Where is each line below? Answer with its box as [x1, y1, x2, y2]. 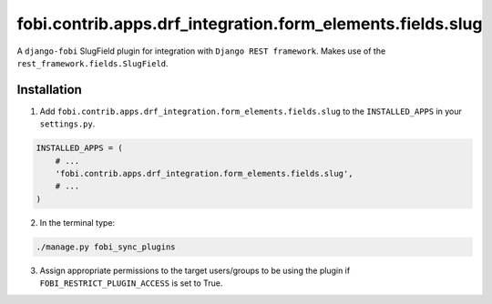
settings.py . [39, 118, 96, 129]
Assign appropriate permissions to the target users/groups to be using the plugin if [39, 265, 351, 276]
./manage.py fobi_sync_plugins [36, 241, 177, 252]
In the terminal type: [39, 217, 116, 228]
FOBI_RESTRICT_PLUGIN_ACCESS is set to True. [39, 278, 223, 289]
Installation [16, 82, 82, 97]
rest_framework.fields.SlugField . [16, 57, 169, 68]
